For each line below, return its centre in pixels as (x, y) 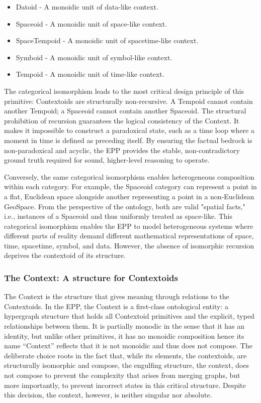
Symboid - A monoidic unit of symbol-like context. (94, 57)
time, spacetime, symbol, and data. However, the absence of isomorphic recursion (129, 245)
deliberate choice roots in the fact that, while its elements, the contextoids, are (125, 355)
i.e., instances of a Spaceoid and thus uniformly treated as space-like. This (118, 216)
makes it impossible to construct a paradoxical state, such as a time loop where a (129, 130)
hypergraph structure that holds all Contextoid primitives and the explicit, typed (129, 316)
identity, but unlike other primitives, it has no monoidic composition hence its (124, 335)
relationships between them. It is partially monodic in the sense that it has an (124, 326)
